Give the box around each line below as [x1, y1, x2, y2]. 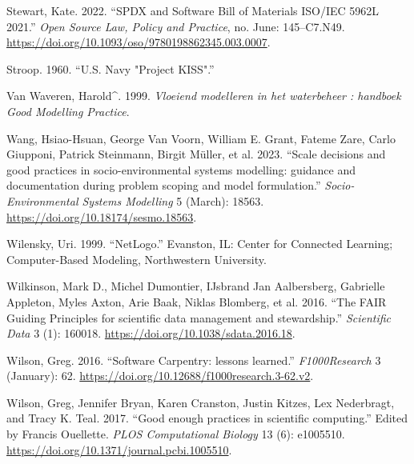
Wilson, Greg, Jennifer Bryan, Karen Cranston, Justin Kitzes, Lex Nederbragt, [6, 394, 395, 410]
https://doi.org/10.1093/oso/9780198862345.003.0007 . [6, 34, 271, 50]
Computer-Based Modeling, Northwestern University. [6, 250, 267, 267]
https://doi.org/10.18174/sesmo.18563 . [6, 208, 197, 225]
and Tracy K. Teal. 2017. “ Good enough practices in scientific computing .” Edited [6, 410, 408, 426]
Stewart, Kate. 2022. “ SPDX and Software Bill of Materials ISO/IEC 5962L [6, 2, 380, 18]
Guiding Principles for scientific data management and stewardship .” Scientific [6, 309, 392, 326]
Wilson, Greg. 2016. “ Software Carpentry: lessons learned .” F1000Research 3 [6, 351, 381, 368]
